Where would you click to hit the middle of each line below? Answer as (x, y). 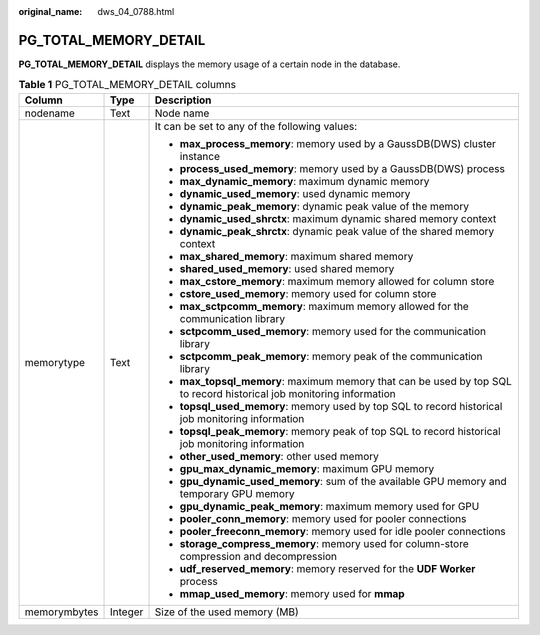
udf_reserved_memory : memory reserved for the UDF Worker (327, 568)
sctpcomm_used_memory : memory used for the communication (333, 331)
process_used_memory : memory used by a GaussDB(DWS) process (342, 168)
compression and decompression (258, 556)
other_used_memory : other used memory (279, 456)
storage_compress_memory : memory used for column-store (324, 543)
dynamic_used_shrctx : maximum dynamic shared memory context (338, 218)
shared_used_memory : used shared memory (287, 268)
